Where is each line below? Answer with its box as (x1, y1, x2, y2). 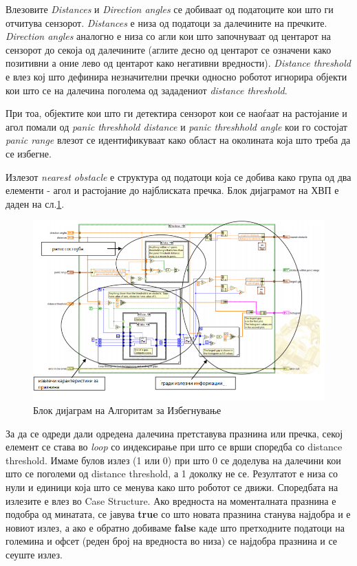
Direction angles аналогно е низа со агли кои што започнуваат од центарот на (6, 29, 332, 43)
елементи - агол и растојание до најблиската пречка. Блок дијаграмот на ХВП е (6, 183, 339, 197)
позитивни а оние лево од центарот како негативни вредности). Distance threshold (6, 56, 351, 70)
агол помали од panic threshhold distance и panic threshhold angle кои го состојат (6, 119, 347, 133)
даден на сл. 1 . (6, 196, 65, 210)
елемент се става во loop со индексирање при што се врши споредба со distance (6, 439, 343, 454)
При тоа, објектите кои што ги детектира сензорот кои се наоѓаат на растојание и (6, 106, 347, 120)
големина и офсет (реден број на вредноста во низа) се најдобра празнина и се (6, 534, 338, 548)
